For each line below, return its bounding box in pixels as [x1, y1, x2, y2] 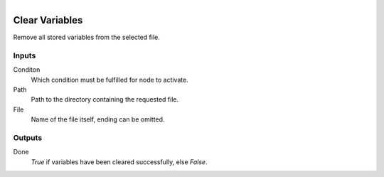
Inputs [13, 50, 36, 60]
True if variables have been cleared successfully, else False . [31, 157, 208, 166]
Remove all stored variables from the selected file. [13, 33, 160, 42]
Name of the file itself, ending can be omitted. [31, 115, 165, 124]
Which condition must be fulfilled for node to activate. [31, 75, 188, 84]
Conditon [13, 65, 41, 74]
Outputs [13, 132, 43, 142]
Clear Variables [13, 14, 83, 26]
